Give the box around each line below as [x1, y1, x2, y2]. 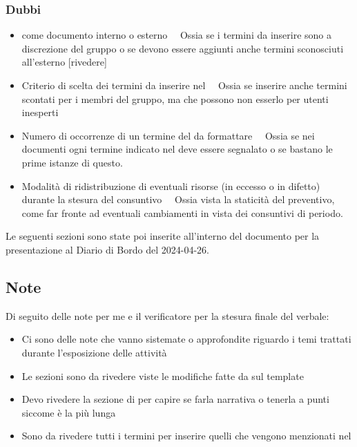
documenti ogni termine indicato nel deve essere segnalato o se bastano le [21, 142, 333, 156]
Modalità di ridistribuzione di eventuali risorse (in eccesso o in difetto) [21, 178, 320, 193]
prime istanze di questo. [21, 155, 123, 169]
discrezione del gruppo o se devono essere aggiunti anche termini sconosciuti [21, 41, 344, 55]
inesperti [21, 105, 59, 120]
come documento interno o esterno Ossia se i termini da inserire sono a [21, 28, 332, 42]
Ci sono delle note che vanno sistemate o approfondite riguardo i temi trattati [21, 332, 351, 346]
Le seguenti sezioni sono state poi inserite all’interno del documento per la [6, 229, 320, 243]
